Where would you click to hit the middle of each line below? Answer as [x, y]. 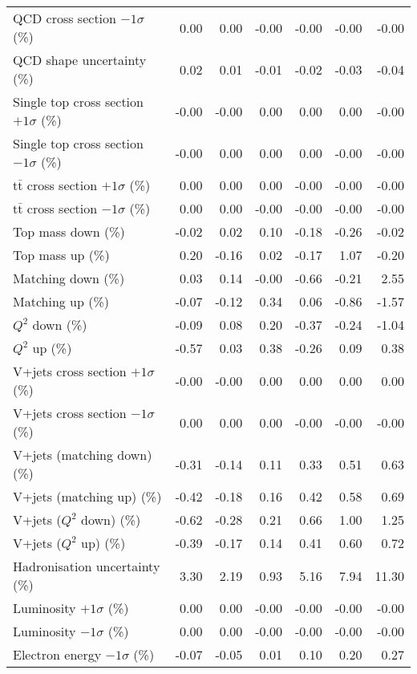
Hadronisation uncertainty [87, 566]
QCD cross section [65, 18]
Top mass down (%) [69, 231]
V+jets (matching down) [83, 455]
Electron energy [57, 654]
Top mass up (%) [61, 255]
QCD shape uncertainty [80, 60]
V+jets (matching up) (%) [87, 496]
